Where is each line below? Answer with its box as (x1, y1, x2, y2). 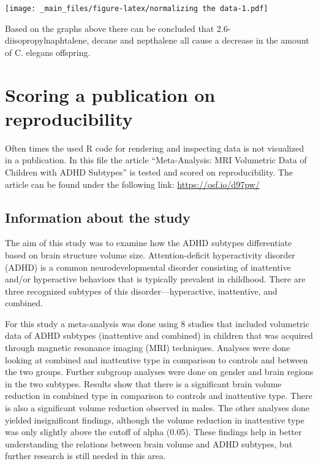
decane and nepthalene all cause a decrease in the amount (92, 34, 309, 47)
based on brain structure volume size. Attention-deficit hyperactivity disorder (5, 248, 295, 261)
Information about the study (5, 207, 191, 226)
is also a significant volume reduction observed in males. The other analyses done (5, 401, 309, 414)
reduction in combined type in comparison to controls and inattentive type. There (5, 389, 312, 402)
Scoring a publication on (5, 82, 216, 107)
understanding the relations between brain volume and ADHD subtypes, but (5, 437, 293, 450)
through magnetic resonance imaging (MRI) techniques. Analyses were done (5, 341, 290, 354)
